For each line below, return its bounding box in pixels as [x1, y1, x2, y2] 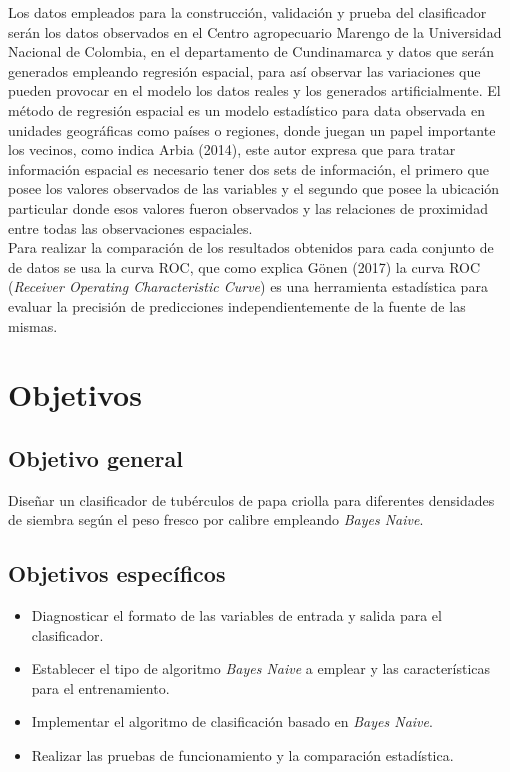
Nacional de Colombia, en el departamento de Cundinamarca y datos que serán [8, 41, 494, 62]
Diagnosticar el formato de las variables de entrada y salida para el [31, 605, 442, 626]
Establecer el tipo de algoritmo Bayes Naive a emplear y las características [31, 658, 491, 679]
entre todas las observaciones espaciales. [8, 217, 253, 238]
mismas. [8, 315, 58, 336]
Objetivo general [8, 442, 183, 473]
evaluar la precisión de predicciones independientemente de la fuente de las [8, 295, 466, 316]
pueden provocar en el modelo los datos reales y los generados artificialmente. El [8, 80, 501, 101]
